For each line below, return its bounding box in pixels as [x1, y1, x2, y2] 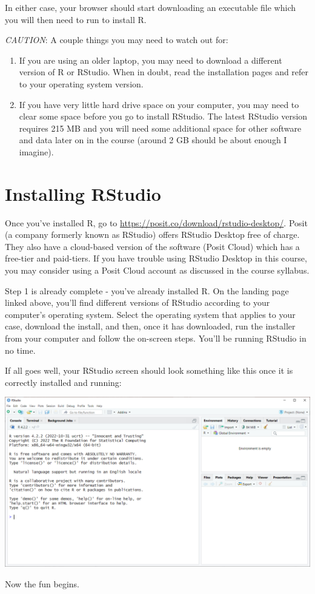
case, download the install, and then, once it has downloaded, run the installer [5, 320, 296, 332]
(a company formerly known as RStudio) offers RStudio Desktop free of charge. [5, 228, 300, 241]
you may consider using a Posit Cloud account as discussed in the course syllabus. [5, 264, 310, 277]
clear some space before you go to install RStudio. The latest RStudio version [19, 110, 308, 123]
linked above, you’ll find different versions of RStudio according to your [5, 296, 270, 309]
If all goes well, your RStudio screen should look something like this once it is [5, 364, 293, 377]
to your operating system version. [19, 77, 144, 90]
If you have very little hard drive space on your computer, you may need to [19, 98, 299, 110]
